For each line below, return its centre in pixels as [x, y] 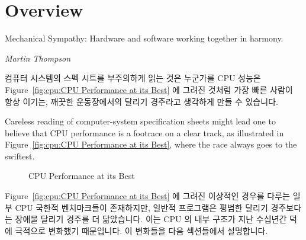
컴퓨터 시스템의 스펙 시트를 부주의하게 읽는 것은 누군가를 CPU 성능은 [133, 78]
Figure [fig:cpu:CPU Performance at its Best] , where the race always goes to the [151, 144]
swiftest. [20, 156]
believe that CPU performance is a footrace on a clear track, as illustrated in [144, 132]
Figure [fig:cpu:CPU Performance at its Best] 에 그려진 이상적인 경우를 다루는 [147, 196]
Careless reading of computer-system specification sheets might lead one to [140, 121]
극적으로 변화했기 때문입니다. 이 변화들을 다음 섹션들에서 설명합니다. [141, 230]
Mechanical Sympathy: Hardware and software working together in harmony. [144, 38]
